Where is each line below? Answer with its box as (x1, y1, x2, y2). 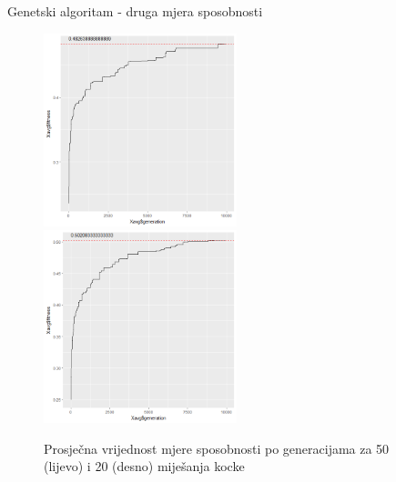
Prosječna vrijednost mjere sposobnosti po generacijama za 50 (44, 438, 390, 457)
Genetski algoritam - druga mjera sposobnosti (7, 2, 263, 20)
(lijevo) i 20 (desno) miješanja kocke (44, 457, 245, 476)
